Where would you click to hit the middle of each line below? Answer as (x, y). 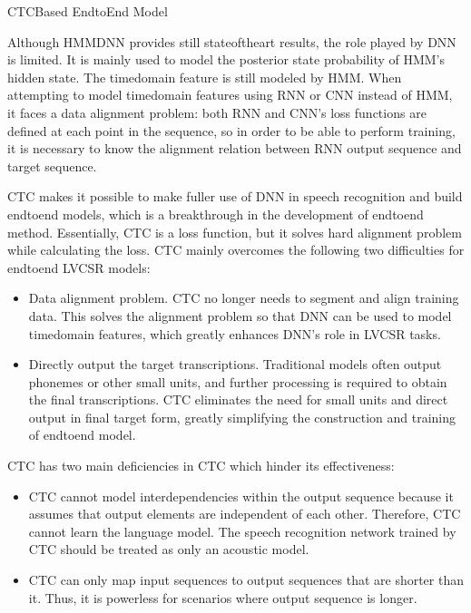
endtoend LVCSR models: (79, 267)
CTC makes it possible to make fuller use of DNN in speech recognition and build (235, 196)
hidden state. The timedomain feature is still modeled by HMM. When (205, 77)
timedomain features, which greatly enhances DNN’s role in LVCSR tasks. (235, 333)
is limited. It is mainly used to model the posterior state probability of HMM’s (226, 59)
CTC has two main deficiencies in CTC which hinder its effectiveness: (201, 466)
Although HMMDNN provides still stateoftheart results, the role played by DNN (232, 41)
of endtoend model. (82, 435)
